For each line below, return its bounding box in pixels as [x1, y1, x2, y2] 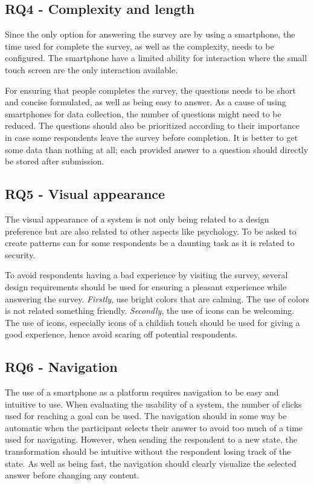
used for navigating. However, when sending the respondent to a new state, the [5, 433, 298, 446]
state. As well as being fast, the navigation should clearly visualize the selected [5, 457, 296, 469]
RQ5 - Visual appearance [5, 184, 165, 203]
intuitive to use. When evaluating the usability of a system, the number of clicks [5, 397, 302, 410]
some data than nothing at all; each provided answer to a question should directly [5, 143, 309, 155]
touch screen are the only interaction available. [5, 63, 178, 76]
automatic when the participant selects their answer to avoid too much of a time [5, 421, 303, 434]
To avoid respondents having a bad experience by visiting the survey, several [5, 269, 288, 281]
